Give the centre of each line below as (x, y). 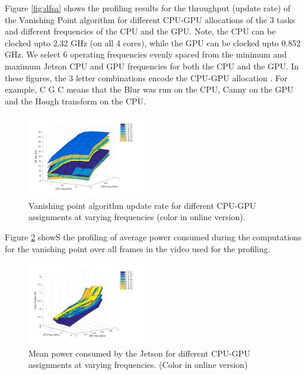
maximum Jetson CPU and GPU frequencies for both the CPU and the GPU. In (152, 66)
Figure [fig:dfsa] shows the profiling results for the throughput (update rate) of (148, 8)
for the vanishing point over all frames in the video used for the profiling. (138, 248)
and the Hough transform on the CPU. (75, 101)
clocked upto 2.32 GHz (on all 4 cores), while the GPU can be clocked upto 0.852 (153, 42)
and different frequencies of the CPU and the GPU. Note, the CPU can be (140, 31)
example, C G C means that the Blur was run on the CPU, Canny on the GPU (149, 89)
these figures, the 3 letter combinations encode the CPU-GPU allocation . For (146, 77)
